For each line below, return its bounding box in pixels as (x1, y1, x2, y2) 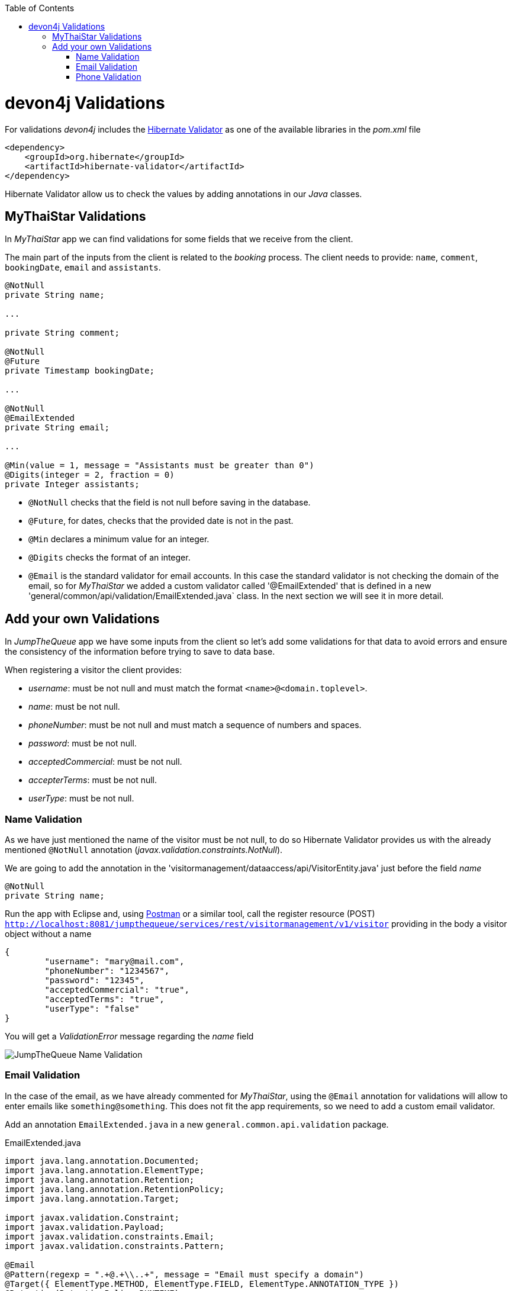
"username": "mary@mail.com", (44, 956, 185, 966)
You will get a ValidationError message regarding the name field (5, 1031, 254, 1041)
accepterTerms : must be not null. (28, 775, 157, 785)
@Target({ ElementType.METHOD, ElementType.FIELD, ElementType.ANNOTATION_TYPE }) (5, 1279, 399, 1289)
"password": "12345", (44, 975, 145, 985)
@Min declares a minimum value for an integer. (28, 534, 210, 545)
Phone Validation (76, 72, 141, 82)
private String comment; (5, 328, 120, 338)
